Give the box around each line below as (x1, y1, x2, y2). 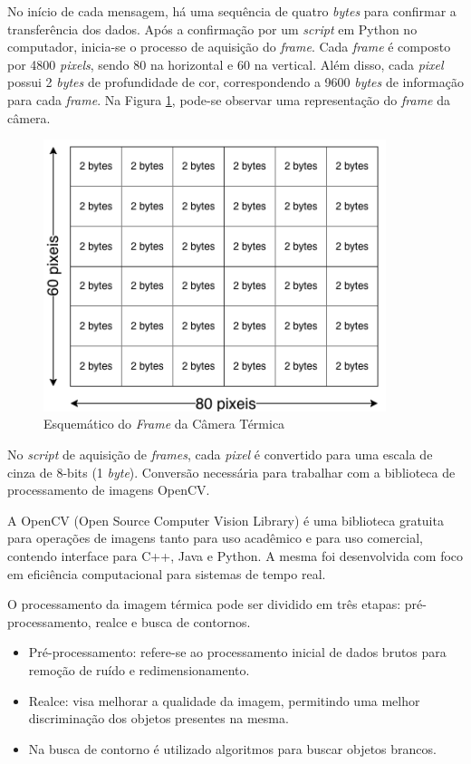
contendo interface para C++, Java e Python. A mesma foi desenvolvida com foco (7, 546, 464, 566)
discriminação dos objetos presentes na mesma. (28, 709, 289, 728)
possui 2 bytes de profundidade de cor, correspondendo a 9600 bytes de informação (7, 73, 464, 92)
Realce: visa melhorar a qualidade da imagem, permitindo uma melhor (28, 691, 420, 710)
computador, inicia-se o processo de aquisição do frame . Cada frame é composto (7, 37, 451, 56)
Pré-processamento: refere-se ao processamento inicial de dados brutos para (28, 643, 447, 662)
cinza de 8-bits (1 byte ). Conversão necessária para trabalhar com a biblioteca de (7, 462, 456, 481)
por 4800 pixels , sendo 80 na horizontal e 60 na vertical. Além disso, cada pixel (7, 54, 444, 73)
